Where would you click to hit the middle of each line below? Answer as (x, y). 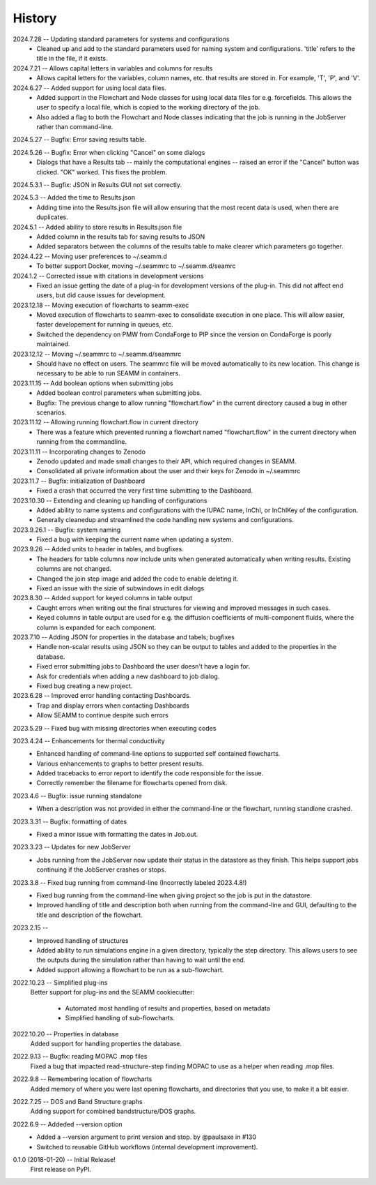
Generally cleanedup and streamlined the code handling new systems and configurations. (165, 520)
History (35, 18)
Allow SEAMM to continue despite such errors (102, 715)
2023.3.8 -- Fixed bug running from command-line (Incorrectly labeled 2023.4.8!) (130, 882)
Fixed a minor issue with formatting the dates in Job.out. (117, 835)
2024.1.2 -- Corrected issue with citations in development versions (108, 276)
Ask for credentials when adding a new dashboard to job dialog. (128, 676)
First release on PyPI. (61, 1170)
